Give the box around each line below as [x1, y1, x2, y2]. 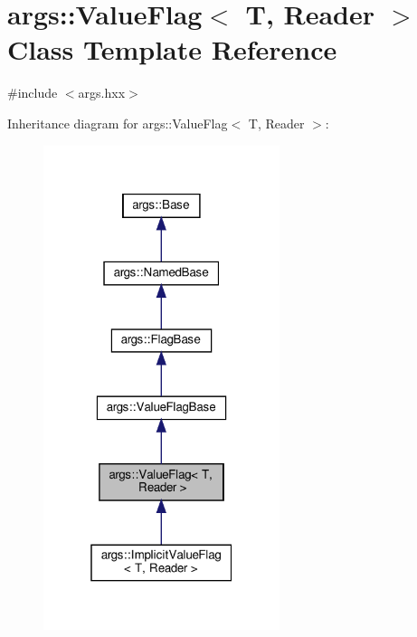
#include [7, 83, 58, 102]
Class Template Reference [7, 31, 337, 68]
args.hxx [78, 83, 126, 102]
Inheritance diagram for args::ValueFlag [7, 113, 228, 132]
